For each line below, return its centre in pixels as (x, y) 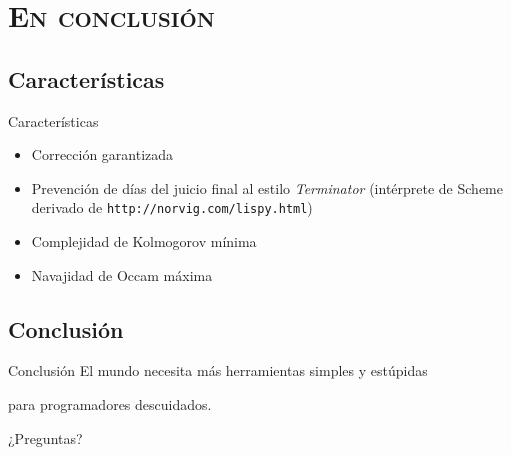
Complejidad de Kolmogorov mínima (144, 241)
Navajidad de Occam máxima (122, 274)
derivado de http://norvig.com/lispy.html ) (172, 207)
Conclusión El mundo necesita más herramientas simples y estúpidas (218, 370)
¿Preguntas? (45, 437)
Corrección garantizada (102, 154)
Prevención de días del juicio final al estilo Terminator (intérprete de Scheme (267, 187)
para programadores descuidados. (110, 404)
